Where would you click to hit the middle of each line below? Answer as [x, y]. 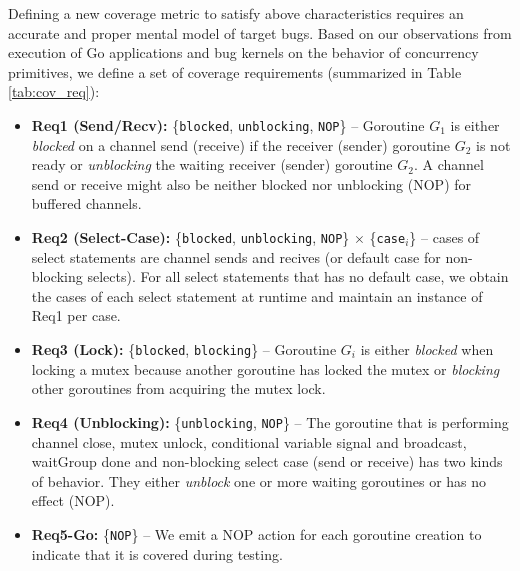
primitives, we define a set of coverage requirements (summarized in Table [235, 71]
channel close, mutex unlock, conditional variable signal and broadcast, [249, 441]
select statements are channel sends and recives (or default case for [236, 256]
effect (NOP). [73, 500]
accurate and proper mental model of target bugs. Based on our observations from [260, 32]
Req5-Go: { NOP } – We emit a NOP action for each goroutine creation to [256, 533]
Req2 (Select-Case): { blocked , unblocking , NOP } [190, 237]
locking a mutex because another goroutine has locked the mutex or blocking [265, 368]
